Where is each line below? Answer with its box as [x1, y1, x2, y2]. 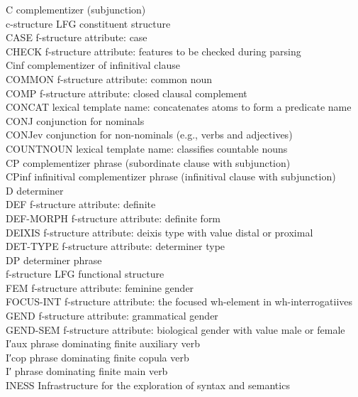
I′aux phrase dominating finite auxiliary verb [6, 336, 200, 351]
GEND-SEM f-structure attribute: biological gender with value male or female [6, 322, 345, 337]
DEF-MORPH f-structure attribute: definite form [6, 210, 221, 225]
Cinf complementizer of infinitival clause [6, 58, 180, 72]
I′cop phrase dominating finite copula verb [6, 349, 189, 364]
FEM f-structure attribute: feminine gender [6, 280, 194, 295]
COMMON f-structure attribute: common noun [6, 71, 213, 86]
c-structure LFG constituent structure [6, 16, 171, 31]
